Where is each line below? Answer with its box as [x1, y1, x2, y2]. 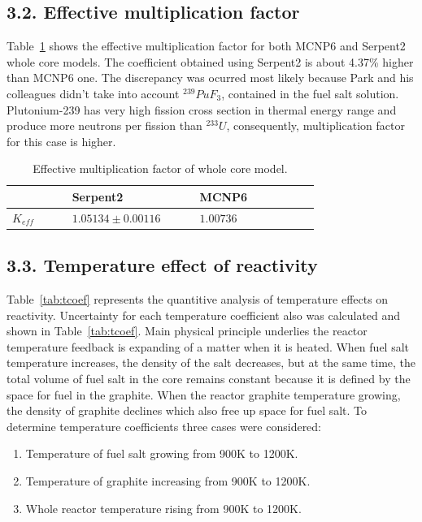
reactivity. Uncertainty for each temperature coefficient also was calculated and [7, 306, 401, 323]
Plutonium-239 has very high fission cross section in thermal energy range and [7, 101, 397, 118]
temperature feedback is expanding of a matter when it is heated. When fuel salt [7, 338, 410, 355]
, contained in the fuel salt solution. [221, 84, 399, 101]
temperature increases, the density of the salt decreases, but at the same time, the [7, 354, 416, 371]
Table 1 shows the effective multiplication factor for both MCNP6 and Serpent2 [7, 37, 406, 54]
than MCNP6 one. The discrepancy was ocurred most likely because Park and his [7, 69, 414, 86]
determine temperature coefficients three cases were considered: [7, 417, 322, 434]
